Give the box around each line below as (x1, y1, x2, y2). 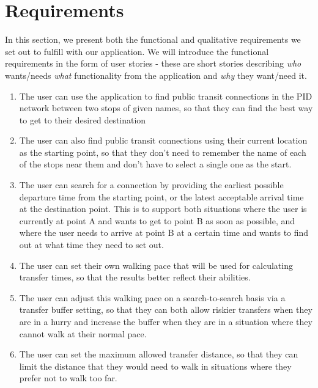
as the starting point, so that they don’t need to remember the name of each (19, 145, 306, 158)
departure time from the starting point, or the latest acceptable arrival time (19, 190, 304, 203)
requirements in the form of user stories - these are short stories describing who (5, 57, 301, 70)
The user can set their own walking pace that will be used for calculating (19, 258, 293, 271)
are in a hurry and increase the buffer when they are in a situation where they (19, 315, 312, 328)
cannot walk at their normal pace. (19, 327, 147, 340)
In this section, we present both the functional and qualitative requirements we (5, 33, 301, 46)
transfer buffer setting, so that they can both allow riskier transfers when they (19, 303, 312, 316)
